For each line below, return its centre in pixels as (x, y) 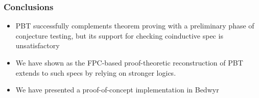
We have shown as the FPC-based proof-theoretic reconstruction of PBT (129, 62)
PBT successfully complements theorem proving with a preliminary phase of (135, 26)
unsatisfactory (38, 45)
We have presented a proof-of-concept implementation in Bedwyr (117, 90)
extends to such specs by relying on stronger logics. (96, 72)
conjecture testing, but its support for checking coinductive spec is (119, 35)
